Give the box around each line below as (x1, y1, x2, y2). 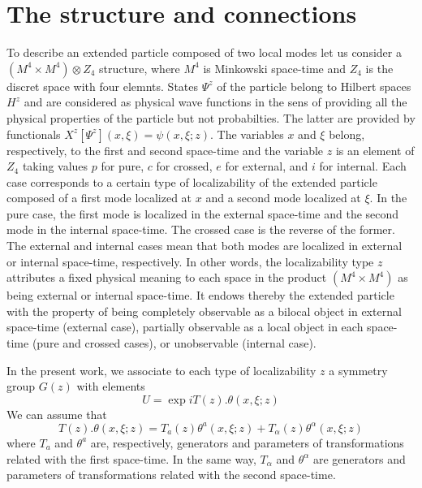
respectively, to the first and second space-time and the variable (6, 141, 324, 158)
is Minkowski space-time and (203, 59, 347, 76)
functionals (6, 125, 61, 142)
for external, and (225, 158, 308, 175)
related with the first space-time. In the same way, (6, 450, 256, 467)
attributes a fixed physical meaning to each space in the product (6, 269, 327, 286)
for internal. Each (319, 158, 407, 175)
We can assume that (6, 405, 107, 422)
